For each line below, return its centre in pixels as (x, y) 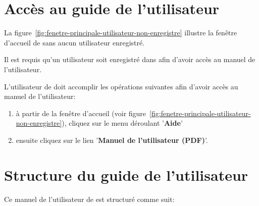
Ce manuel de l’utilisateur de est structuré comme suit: (89, 199)
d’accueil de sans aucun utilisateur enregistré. (74, 42)
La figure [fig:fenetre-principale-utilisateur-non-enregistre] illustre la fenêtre (121, 33)
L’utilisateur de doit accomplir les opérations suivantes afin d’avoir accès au (121, 86)
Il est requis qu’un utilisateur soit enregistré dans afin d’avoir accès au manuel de (130, 59)
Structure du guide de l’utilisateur (126, 174)
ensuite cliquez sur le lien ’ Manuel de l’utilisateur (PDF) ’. (112, 140)
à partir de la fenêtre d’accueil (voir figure (81, 113)
